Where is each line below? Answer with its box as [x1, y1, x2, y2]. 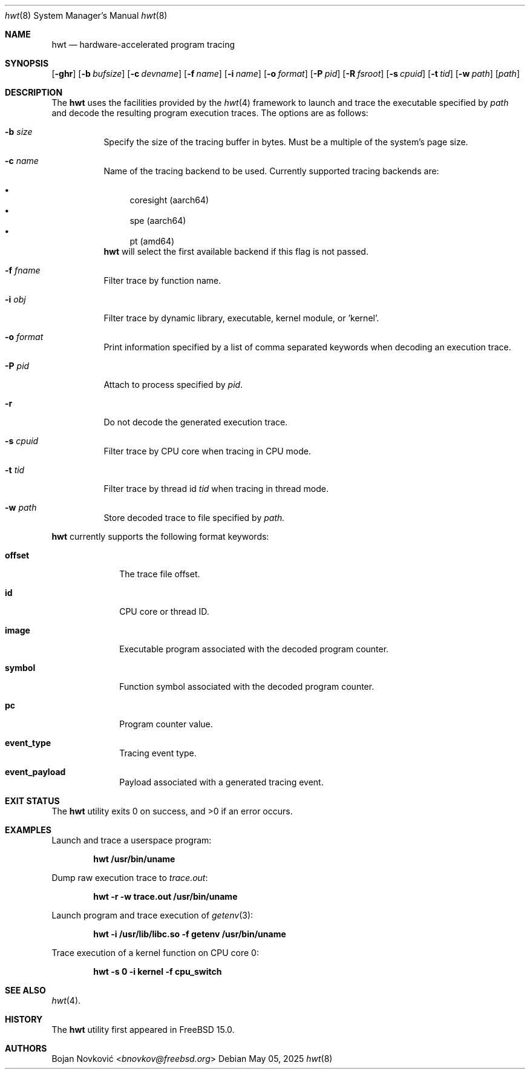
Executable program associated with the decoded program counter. [119, 644, 389, 654]
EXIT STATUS [5, 796, 60, 806]
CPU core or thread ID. [119, 606, 209, 617]
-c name [5, 156, 39, 166]
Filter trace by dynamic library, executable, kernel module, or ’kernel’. [103, 313, 379, 323]
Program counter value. [119, 719, 213, 729]
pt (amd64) [129, 236, 175, 246]
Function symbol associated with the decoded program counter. [119, 681, 375, 692]
